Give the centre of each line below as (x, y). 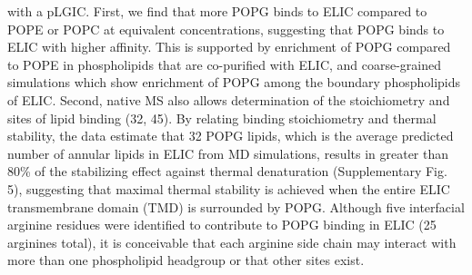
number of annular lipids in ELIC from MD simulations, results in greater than (228, 153)
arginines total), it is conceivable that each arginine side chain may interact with (232, 242)
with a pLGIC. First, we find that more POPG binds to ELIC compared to (217, 11)
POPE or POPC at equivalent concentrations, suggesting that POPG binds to (226, 29)
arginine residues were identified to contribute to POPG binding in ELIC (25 (222, 225)
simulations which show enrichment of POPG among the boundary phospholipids (234, 82)
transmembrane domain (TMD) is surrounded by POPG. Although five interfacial (236, 206)
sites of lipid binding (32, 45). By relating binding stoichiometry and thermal (222, 118)
